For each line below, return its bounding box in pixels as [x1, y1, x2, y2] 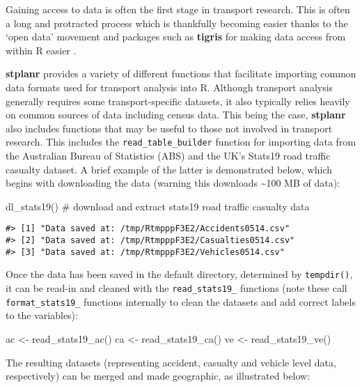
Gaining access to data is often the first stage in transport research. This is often [6, 2, 350, 16]
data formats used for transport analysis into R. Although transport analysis [6, 79, 333, 94]
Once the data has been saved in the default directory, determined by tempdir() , [6, 267, 353, 281]
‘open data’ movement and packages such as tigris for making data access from [6, 29, 346, 44]
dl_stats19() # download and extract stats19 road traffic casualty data [6, 199, 310, 213]
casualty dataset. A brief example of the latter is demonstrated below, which [6, 162, 333, 176]
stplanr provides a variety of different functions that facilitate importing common [6, 66, 356, 81]
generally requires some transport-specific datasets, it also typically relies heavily [6, 93, 350, 108]
